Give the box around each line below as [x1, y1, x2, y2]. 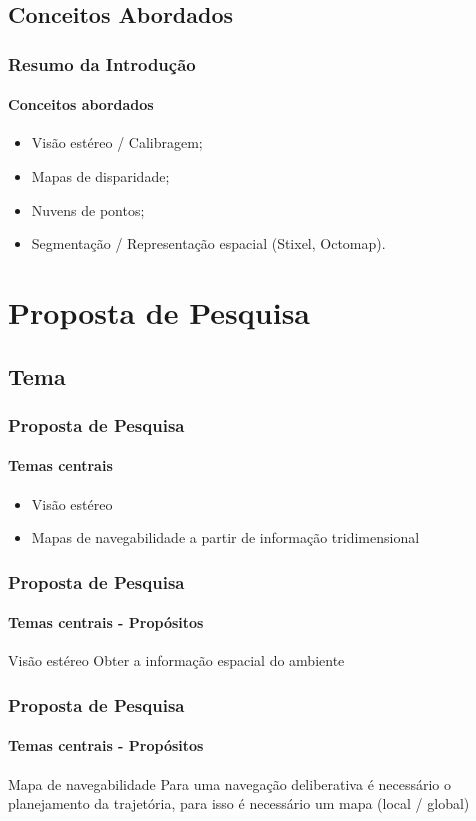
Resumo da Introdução [8, 51, 196, 76]
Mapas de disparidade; [31, 166, 170, 187]
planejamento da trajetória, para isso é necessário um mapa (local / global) [8, 793, 470, 814]
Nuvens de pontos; [31, 199, 145, 220]
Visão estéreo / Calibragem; [31, 132, 203, 153]
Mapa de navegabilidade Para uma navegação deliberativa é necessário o [8, 773, 452, 794]
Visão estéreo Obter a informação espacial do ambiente [8, 650, 345, 671]
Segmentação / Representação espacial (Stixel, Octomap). [31, 233, 386, 254]
